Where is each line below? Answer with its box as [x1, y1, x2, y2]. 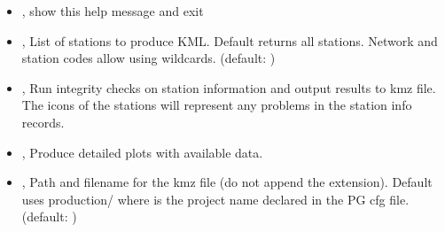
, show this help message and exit [21, 2, 204, 19]
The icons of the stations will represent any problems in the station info [21, 96, 412, 114]
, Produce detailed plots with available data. [21, 143, 263, 161]
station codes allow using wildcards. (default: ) [21, 49, 276, 67]
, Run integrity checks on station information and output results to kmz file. [21, 78, 436, 97]
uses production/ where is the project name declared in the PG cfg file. [21, 189, 410, 208]
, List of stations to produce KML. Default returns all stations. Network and [21, 31, 438, 50]
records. [21, 112, 65, 131]
